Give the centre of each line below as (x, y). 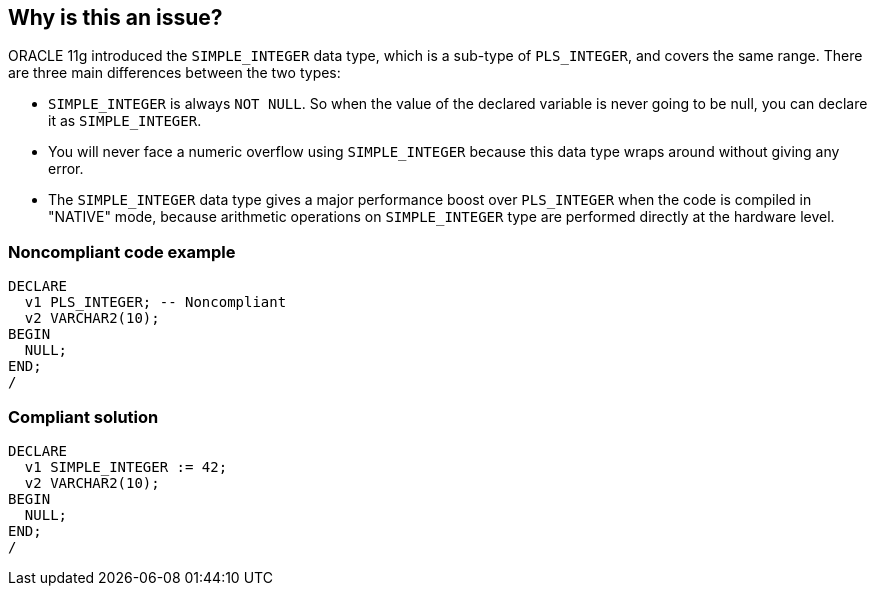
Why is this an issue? (115, 17)
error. (66, 169)
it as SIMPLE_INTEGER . (125, 121)
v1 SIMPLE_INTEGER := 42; (126, 466)
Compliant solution (83, 416)
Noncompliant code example (122, 251)
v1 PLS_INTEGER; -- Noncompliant (155, 302)
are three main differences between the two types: (174, 73)
